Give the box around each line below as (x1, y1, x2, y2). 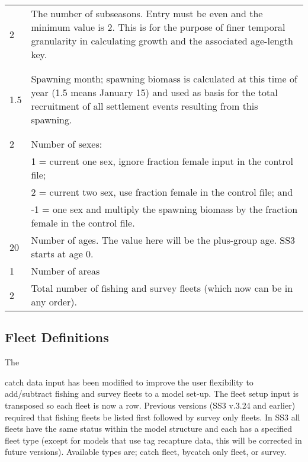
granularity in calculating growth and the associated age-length (31, 34, 294, 47)
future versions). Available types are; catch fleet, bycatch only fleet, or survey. (5, 445, 287, 458)
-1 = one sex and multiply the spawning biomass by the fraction (31, 202, 298, 216)
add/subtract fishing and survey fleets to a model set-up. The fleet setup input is (5, 387, 299, 400)
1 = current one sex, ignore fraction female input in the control (31, 154, 293, 168)
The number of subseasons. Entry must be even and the (31, 7, 263, 20)
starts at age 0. (31, 247, 94, 260)
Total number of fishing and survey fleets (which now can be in (31, 281, 293, 295)
